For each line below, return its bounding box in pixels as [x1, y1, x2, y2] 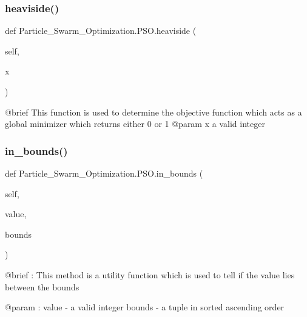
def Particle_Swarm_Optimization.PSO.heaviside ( [5, 24, 197, 37]
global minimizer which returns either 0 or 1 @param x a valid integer [5, 117, 265, 130]
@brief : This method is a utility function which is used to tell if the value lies [5, 268, 295, 281]
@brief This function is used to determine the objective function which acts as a [5, 105, 302, 118]
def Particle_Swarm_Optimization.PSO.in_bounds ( [5, 167, 203, 179]
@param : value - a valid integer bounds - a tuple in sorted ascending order [5, 301, 285, 313]
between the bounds [5, 280, 79, 293]
